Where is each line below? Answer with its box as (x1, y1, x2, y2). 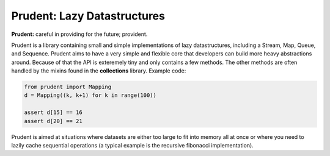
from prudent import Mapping (24, 83, 112, 91)
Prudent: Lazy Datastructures (11, 9, 165, 23)
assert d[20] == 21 (24, 118, 82, 124)
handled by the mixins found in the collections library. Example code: (11, 67, 186, 74)
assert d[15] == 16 (24, 109, 82, 116)
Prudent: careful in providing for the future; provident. (11, 30, 148, 38)
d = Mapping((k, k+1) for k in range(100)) (24, 92, 157, 99)
